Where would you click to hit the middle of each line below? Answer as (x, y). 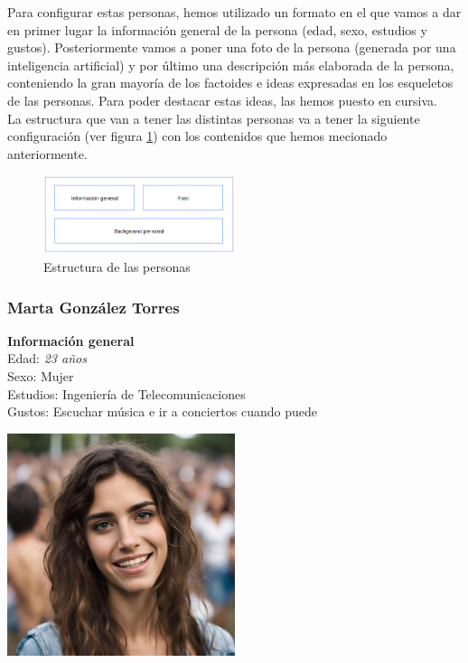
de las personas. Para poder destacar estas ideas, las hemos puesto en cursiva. (223, 100)
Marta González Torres (94, 307)
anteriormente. (47, 153)
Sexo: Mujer (41, 376)
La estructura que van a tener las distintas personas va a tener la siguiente (214, 118)
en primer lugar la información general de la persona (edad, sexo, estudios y (217, 29)
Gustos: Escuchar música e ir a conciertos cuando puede (162, 411)
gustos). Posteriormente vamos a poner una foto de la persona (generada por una (232, 47)
